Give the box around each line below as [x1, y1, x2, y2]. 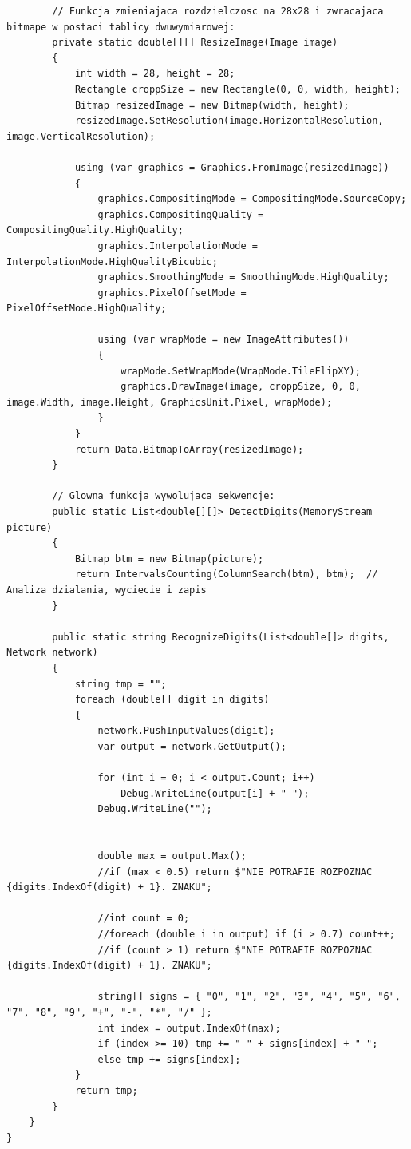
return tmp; [74, 1084, 138, 1096]
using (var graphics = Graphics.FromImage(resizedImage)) [74, 161, 389, 173]
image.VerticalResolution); [6, 130, 156, 142]
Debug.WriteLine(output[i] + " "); [121, 787, 310, 799]
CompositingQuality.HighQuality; [6, 224, 184, 236]
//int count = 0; [97, 913, 190, 925]
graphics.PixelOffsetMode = [97, 287, 247, 299]
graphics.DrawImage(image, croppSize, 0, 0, [121, 381, 361, 393]
